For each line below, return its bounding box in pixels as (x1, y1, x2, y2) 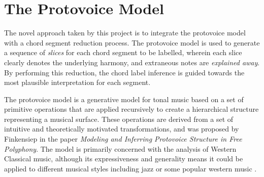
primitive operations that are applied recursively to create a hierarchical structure (4, 104, 259, 114)
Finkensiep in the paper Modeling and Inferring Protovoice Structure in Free (4, 134, 242, 144)
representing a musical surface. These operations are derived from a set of (4, 113, 234, 124)
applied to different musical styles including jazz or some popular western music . (4, 163, 257, 173)
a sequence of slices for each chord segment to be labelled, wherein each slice (4, 47, 242, 58)
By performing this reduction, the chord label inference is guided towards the (4, 67, 245, 77)
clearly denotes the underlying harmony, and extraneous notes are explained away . (4, 57, 260, 67)
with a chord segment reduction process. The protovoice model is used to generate (4, 37, 260, 48)
